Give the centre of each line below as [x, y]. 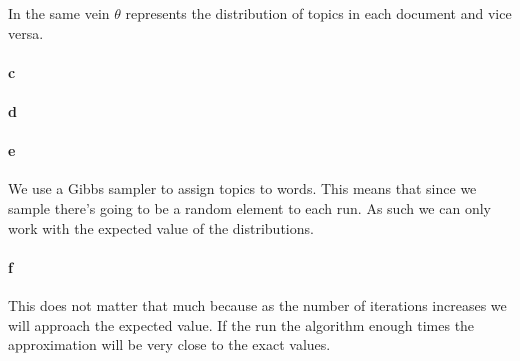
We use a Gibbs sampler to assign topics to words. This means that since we [242, 188]
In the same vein [59, 13]
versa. [26, 32]
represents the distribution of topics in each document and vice [318, 13]
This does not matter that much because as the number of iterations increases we [257, 304]
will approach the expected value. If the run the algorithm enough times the [241, 324]
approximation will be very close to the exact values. [169, 344]
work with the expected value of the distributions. [161, 227]
